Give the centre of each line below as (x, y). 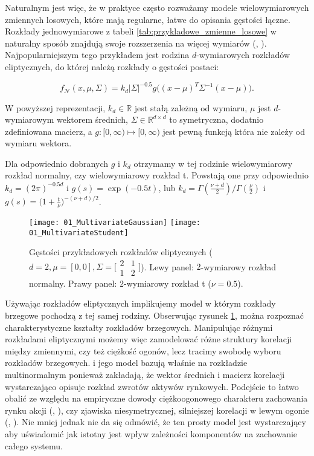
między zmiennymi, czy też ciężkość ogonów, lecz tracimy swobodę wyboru (143, 350)
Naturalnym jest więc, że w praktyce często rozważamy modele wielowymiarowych (157, 7)
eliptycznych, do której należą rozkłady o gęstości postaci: (112, 66)
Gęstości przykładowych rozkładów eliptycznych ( (121, 252)
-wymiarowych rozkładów (243, 55)
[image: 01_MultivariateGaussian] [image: (115, 222)
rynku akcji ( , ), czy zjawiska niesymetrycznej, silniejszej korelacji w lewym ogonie (157, 410)
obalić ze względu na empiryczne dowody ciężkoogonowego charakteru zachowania (156, 398)
